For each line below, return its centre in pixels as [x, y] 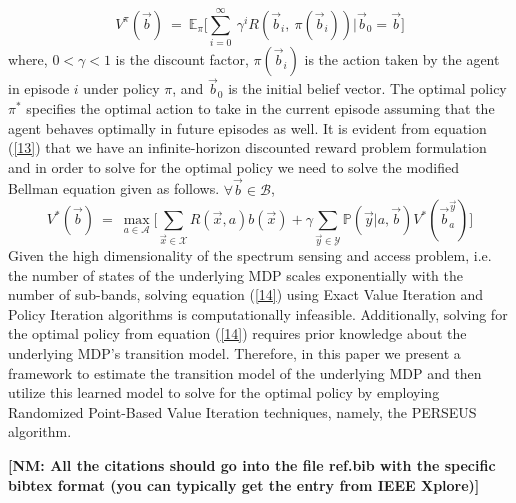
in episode [39, 88]
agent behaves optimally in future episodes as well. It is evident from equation [247, 127]
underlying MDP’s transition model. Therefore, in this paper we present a [234, 352]
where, [28, 59]
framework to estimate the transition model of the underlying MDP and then [245, 372]
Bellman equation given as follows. [114, 188]
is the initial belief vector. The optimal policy [367, 88]
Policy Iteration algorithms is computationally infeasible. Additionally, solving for [258, 313]
